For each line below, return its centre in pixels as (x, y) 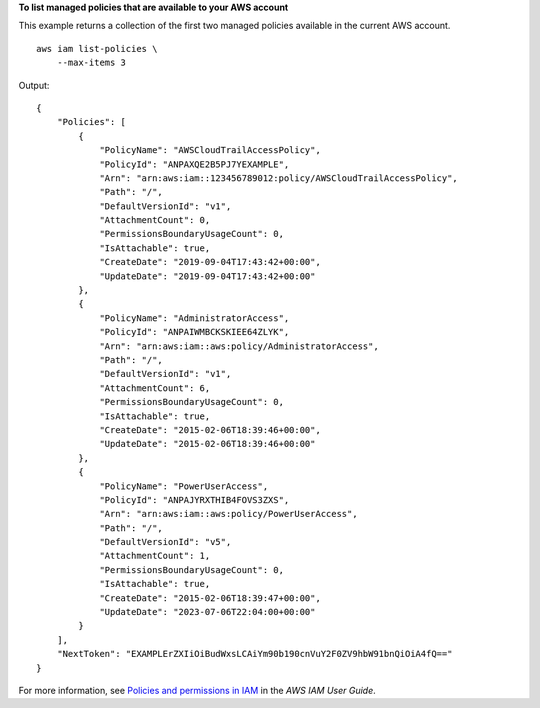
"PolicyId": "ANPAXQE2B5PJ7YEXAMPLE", (194, 164)
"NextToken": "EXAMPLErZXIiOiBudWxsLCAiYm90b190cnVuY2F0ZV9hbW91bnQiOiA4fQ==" (254, 654)
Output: (34, 85)
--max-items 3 (91, 63)
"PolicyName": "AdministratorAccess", (194, 318)
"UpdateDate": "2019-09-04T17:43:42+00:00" (207, 276)
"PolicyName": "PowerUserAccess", (184, 486)
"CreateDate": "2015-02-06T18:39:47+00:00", (210, 598)
